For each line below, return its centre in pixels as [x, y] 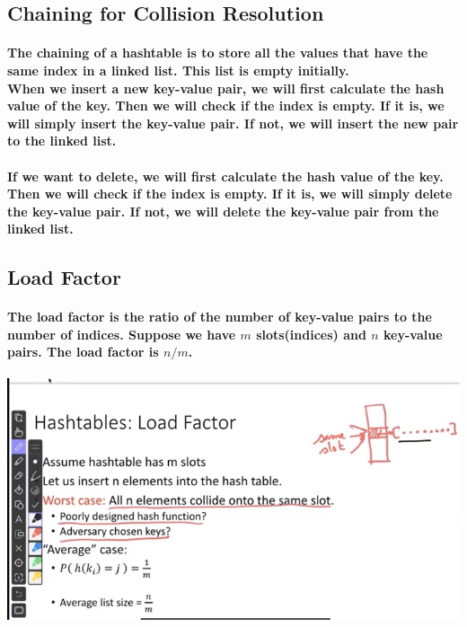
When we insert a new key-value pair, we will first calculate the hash [226, 88]
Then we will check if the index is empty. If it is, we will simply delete [230, 194]
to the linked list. [62, 141]
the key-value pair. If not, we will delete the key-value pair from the [223, 211]
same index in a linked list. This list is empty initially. [178, 70]
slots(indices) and [311, 334]
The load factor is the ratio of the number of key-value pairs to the [220, 317]
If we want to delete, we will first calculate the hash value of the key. [225, 176]
